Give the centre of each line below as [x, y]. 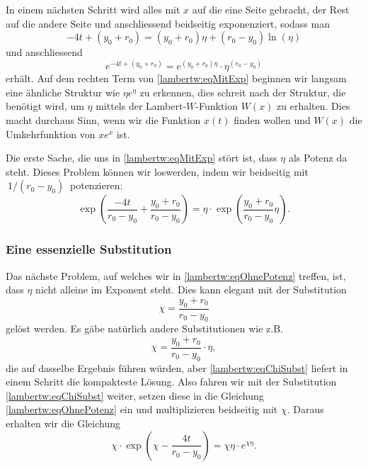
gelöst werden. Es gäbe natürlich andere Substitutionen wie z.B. [144, 328]
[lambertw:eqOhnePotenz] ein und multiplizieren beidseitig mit [142, 409]
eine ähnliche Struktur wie [63, 92]
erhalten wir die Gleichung [63, 423]
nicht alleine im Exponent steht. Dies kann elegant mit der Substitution [191, 289]
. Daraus [305, 409]
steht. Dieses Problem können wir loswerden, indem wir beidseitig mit [157, 171]
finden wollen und [272, 120]
